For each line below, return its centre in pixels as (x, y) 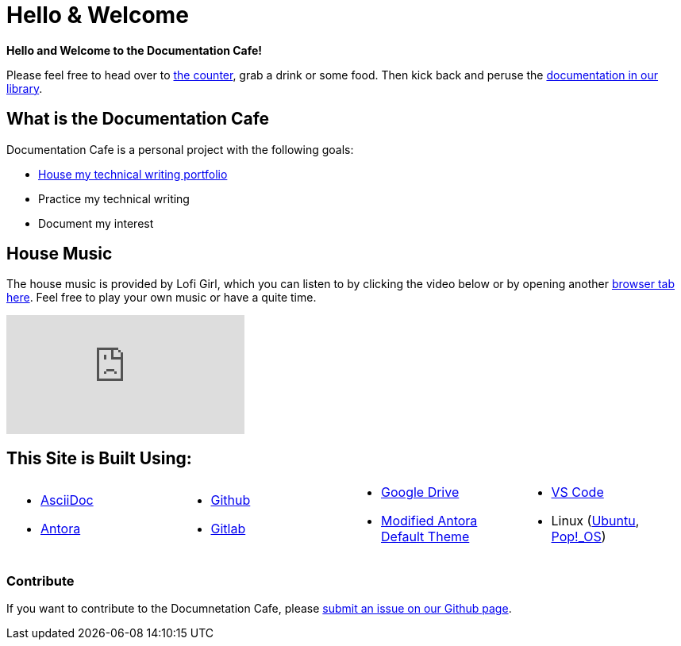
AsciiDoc (67, 500)
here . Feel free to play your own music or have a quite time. (162, 298)
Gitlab (228, 529)
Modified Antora (429, 521)
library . (25, 88)
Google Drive (420, 492)
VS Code (577, 492)
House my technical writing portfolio (133, 174)
